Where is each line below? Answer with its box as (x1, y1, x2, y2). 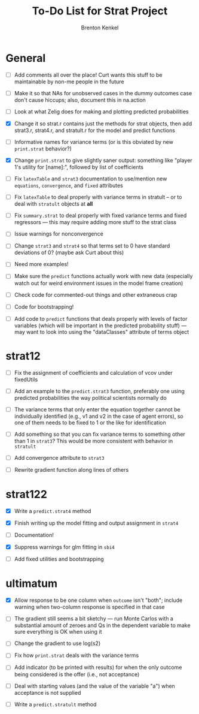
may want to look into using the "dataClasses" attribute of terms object (14, 328, 189, 335)
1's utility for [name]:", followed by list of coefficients (14, 164, 144, 171)
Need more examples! (14, 261, 69, 268)
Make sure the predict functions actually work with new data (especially (14, 273, 193, 280)
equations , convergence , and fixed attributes (14, 182, 123, 189)
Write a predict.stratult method (14, 700, 97, 708)
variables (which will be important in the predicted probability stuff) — (14, 322, 187, 329)
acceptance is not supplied (14, 689, 81, 696)
